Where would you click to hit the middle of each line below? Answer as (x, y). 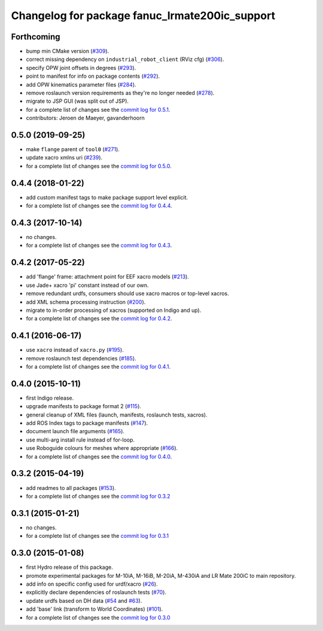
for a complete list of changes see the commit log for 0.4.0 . (99, 457)
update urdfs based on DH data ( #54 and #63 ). (84, 601)
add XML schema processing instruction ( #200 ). (86, 302)
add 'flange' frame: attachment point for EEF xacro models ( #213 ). (108, 277)
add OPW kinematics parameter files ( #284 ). (81, 84)
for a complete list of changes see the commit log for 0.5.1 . (98, 109)
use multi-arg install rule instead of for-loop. (80, 440)
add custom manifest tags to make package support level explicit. (107, 197)
